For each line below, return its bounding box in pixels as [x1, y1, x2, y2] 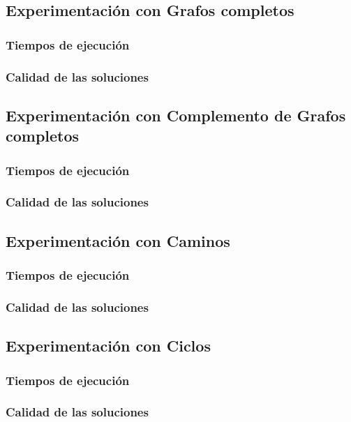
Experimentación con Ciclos [6, 335, 211, 356]
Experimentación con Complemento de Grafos [6, 104, 346, 126]
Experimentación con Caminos [6, 229, 230, 251]
